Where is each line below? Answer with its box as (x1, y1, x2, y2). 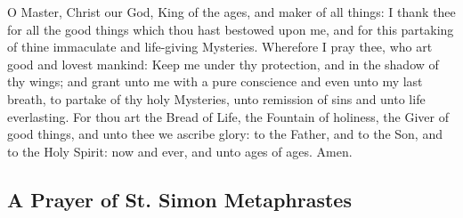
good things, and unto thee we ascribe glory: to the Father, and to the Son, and (7, 125, 443, 143)
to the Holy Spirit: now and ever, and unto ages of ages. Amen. (7, 141, 353, 160)
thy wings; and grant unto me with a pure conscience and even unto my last (7, 72, 423, 91)
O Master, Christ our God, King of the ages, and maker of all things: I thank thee (7, 3, 456, 20)
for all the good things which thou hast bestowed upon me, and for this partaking (7, 20, 454, 38)
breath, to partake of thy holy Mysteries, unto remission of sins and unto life (7, 89, 426, 108)
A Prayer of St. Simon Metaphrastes (7, 185, 352, 213)
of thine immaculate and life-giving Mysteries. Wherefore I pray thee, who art (7, 37, 433, 56)
